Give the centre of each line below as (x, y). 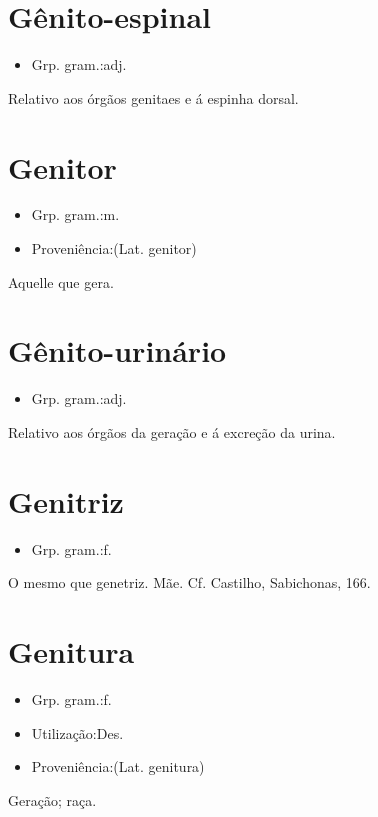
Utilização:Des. (77, 732)
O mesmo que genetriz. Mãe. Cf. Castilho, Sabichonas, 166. (189, 582)
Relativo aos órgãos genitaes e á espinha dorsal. (153, 97)
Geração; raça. (52, 799)
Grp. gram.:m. (75, 214)
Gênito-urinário (117, 350)
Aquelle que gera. (61, 281)
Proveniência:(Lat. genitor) (114, 248)
